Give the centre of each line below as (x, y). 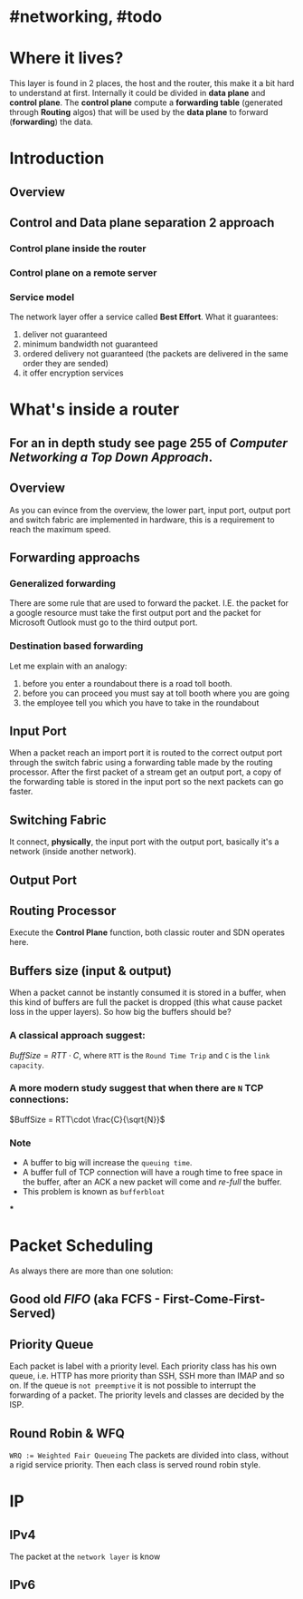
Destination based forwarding (76, 646)
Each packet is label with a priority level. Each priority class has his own (143, 1366)
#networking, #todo (86, 17)
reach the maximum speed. (60, 529)
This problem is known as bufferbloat (94, 1192)
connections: (39, 1099)
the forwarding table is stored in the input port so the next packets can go (147, 782)
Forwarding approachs (75, 558)
